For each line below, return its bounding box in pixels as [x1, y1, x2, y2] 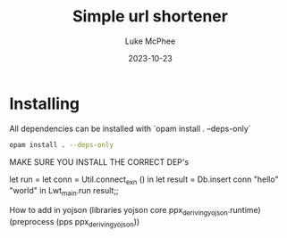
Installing [9, 94, 80, 113]
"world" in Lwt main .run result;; [9, 185, 119, 198]
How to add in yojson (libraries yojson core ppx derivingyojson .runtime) [9, 205, 261, 217]
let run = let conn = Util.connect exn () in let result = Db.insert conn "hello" [9, 174, 279, 186]
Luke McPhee [124, 36, 176, 46]
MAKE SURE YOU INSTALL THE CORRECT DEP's [9, 156, 190, 167]
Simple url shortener [72, 6, 228, 27]
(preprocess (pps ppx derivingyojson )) [9, 216, 140, 229]
